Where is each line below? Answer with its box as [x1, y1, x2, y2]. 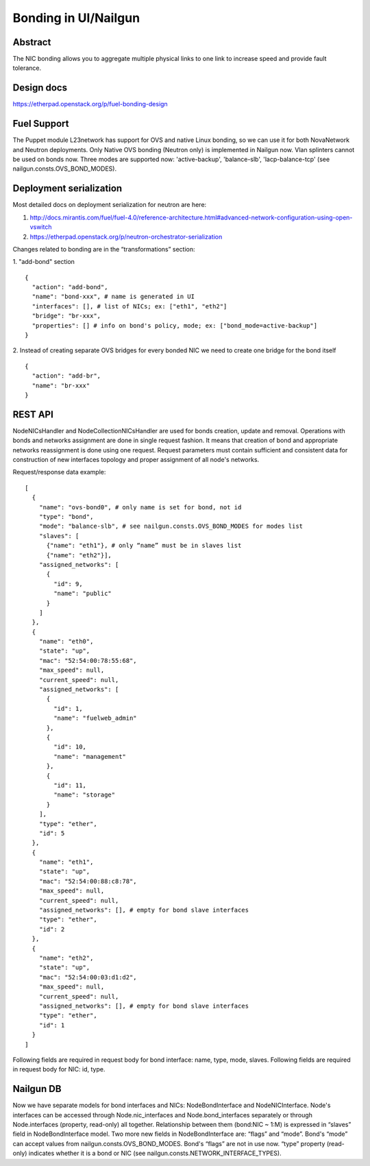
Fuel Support [12, 118, 69, 130]
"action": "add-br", [32, 372, 101, 380]
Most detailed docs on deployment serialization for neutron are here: [12, 201, 207, 209]
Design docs [12, 82, 68, 94]
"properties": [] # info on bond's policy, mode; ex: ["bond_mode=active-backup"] [32, 321, 318, 329]
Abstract [12, 36, 51, 48]
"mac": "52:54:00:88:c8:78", [38, 877, 137, 885]
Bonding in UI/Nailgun [12, 10, 140, 25]
